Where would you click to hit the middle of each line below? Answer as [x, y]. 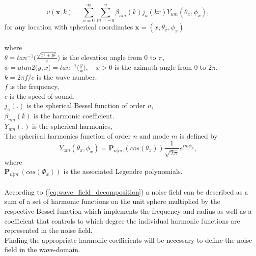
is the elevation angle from [102, 57]
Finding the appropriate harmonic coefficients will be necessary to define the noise [128, 240]
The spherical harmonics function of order [68, 135]
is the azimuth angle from [153, 67]
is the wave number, [67, 76]
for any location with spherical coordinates [69, 27]
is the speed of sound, [42, 96]
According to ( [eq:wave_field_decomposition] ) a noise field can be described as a [126, 191]
